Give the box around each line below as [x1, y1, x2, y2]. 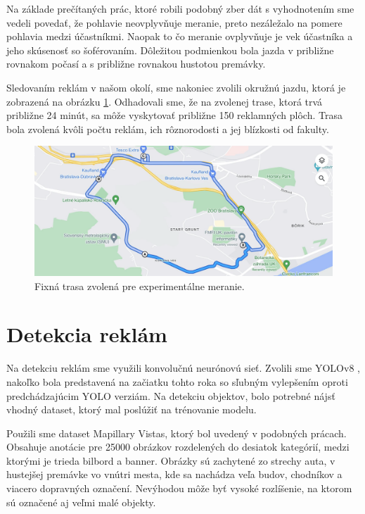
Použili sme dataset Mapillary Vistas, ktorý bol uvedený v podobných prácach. [6, 425, 347, 440]
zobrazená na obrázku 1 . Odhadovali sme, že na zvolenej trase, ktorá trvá [6, 94, 323, 108]
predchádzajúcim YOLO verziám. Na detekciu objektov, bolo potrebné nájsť [6, 388, 335, 403]
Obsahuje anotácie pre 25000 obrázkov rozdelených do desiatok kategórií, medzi [6, 439, 350, 454]
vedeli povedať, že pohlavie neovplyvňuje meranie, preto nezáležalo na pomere [6, 15, 342, 30]
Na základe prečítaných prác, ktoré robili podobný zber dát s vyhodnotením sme [6, 1, 354, 15]
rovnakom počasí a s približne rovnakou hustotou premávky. [6, 56, 266, 71]
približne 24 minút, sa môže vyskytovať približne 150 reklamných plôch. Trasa [6, 108, 342, 123]
